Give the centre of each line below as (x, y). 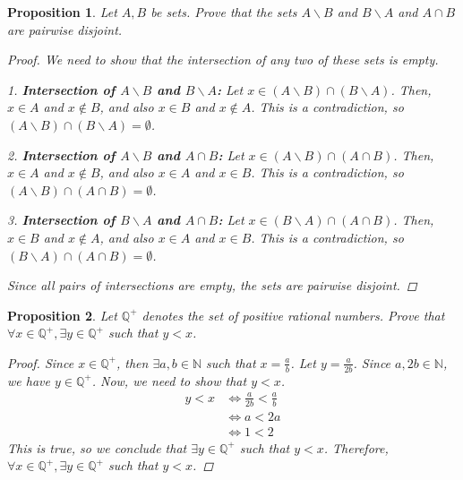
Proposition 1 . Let (62, 12)
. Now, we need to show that (169, 380)
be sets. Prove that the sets (224, 12)
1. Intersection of (61, 89)
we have (29, 380)
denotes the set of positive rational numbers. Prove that (293, 315)
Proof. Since (41, 362)
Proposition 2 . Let (62, 315)
